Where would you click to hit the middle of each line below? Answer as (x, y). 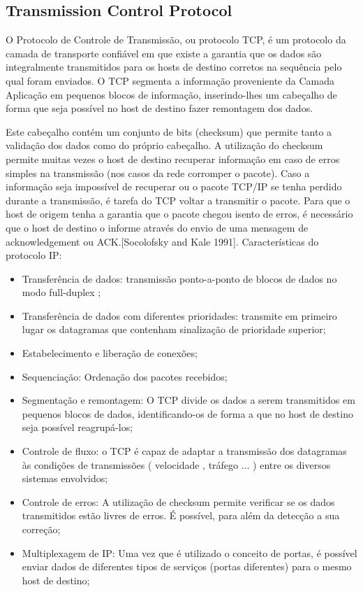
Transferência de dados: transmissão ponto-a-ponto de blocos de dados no (179, 278)
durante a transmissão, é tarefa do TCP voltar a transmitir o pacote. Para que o (178, 200)
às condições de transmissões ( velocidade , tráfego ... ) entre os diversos (176, 464)
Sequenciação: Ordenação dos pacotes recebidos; (125, 376)
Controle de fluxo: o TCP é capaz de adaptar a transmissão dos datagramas (184, 451)
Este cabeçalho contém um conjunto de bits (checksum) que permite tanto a (169, 131)
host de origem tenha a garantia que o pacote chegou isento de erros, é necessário (179, 214)
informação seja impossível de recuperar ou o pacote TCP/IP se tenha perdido (174, 186)
